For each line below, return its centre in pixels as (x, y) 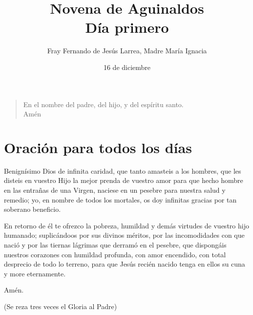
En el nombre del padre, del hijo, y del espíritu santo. (103, 104)
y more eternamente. (35, 273)
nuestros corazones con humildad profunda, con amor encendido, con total (115, 254)
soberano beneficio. (32, 209)
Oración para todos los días (98, 147)
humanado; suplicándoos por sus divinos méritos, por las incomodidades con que (124, 235)
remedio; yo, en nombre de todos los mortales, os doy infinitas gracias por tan (120, 199)
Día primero (127, 27)
